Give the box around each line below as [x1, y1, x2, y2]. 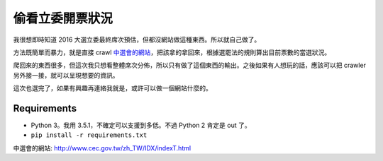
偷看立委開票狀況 [13, 11, 113, 26]
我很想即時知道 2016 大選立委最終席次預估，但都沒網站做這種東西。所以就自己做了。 [13, 35, 261, 44]
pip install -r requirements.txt [30, 131, 148, 139]
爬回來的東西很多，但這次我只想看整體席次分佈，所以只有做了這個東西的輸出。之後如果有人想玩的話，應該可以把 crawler [13, 61, 367, 70]
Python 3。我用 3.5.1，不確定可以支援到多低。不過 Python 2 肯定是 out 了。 [30, 121, 251, 130]
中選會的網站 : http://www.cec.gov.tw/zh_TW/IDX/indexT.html [13, 143, 191, 152]
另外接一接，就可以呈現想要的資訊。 [13, 71, 119, 79]
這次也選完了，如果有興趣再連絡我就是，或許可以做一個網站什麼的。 [13, 84, 212, 93]
